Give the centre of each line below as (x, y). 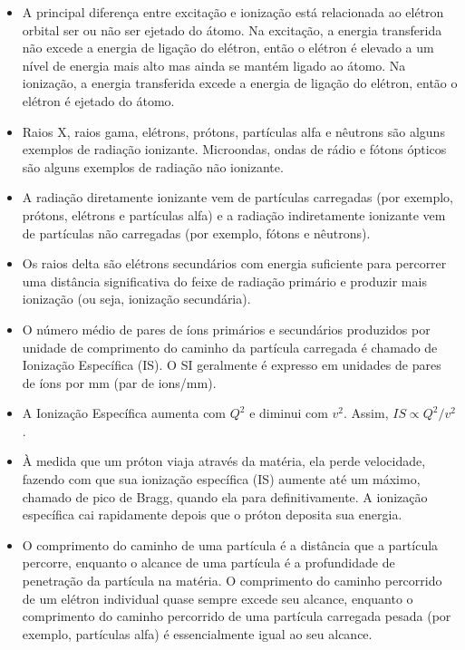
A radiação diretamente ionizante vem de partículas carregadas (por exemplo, (237, 197)
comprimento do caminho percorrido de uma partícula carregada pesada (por (237, 616)
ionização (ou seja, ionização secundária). (136, 299)
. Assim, (366, 413)
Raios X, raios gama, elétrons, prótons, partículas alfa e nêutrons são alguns (233, 131)
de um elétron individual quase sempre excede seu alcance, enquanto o (218, 598)
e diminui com (289, 413)
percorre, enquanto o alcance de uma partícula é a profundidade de (208, 563)
